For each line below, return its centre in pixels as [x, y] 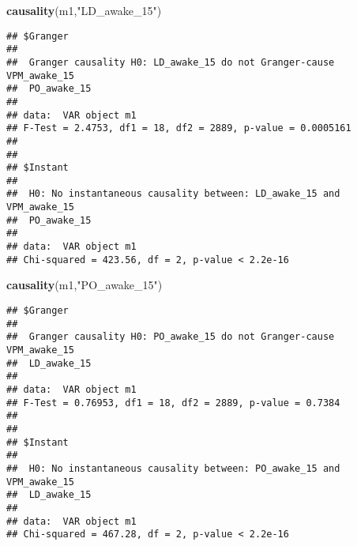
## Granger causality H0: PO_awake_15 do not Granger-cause [171, 337]
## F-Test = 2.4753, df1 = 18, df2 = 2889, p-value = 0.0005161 [179, 128]
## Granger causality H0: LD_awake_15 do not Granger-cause [171, 62]
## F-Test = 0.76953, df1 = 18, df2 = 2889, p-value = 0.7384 [173, 403]
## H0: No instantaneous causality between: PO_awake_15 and [173, 468]
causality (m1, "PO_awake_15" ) [85, 285]
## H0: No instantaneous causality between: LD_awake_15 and [173, 194]
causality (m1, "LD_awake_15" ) [84, 10]
